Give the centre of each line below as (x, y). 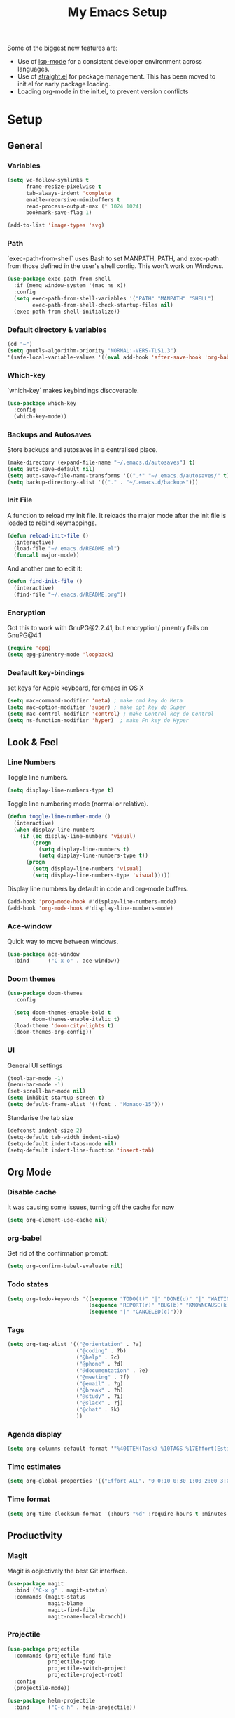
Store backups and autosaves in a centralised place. (83, 449)
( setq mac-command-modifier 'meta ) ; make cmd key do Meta (95, 701)
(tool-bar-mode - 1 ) (36, 1078)
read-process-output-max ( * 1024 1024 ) (84, 206)
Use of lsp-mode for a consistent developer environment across (110, 62)
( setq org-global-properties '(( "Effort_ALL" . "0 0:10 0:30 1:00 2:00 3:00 (120, 1481)
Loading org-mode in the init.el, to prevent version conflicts (103, 91)
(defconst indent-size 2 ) (45, 1131)
